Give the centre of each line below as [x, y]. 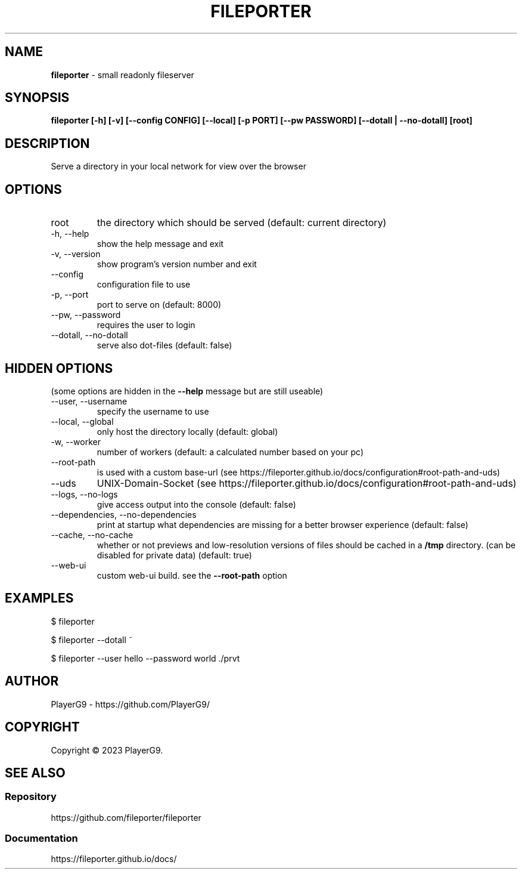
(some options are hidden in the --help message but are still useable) [187, 391]
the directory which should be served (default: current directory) [242, 223]
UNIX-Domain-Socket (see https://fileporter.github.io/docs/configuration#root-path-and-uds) [307, 483]
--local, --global [82, 421]
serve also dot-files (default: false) [164, 345]
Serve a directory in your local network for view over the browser [178, 166]
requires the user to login [146, 325]
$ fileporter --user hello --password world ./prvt [145, 658]
